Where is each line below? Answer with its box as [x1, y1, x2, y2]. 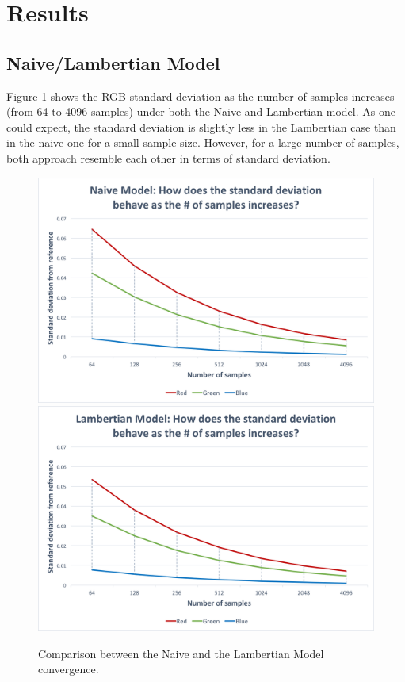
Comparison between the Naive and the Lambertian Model [38, 645, 324, 661]
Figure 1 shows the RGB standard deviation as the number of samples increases [6, 87, 395, 104]
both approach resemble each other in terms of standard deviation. [6, 149, 330, 166]
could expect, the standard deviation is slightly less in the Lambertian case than [6, 118, 396, 135]
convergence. [38, 661, 99, 677]
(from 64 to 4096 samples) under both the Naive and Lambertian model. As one [6, 103, 395, 120]
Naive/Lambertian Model [6, 50, 220, 75]
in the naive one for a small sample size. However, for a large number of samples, [6, 134, 399, 151]
